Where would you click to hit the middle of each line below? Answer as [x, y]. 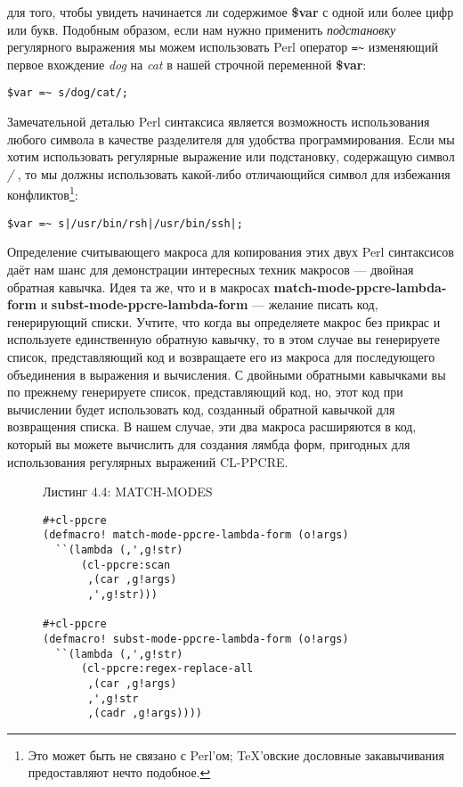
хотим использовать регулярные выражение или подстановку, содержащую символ [231, 156]
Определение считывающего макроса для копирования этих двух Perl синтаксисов [231, 252]
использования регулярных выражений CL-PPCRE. [148, 461]
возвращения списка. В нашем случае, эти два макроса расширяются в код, [212, 426]
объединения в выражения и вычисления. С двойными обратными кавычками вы [227, 374]
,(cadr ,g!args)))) [145, 713]
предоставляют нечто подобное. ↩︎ [119, 772]
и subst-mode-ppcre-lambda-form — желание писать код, [209, 304]
